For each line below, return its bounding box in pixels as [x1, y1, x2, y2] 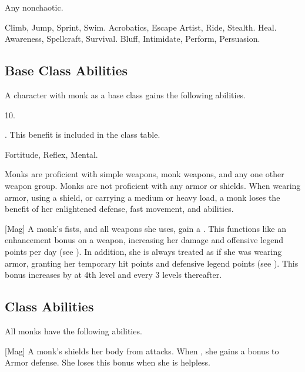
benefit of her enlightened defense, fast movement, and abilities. [5, 202, 234, 215]
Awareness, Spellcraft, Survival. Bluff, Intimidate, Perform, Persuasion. [5, 32, 260, 45]
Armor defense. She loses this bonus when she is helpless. [5, 356, 210, 368]
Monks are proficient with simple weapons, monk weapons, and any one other [5, 168, 284, 180]
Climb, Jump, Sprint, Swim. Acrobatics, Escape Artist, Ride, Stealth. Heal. [5, 21, 277, 33]
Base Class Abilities [5, 61, 128, 79]
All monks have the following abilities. [5, 324, 142, 337]
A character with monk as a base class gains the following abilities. [5, 88, 246, 101]
